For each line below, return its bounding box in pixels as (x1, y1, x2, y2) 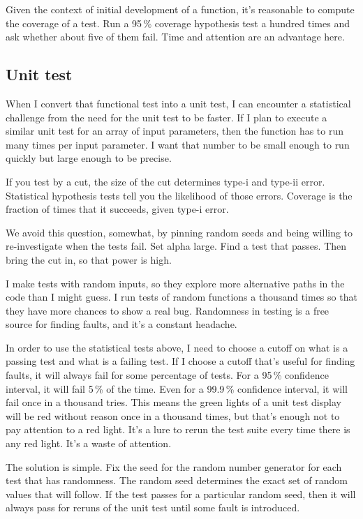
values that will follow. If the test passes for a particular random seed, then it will (6, 486, 356, 501)
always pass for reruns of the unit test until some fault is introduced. (6, 500, 300, 515)
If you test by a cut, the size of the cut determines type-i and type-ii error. (6, 174, 325, 188)
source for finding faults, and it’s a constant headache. (6, 317, 237, 331)
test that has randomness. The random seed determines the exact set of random (6, 473, 348, 488)
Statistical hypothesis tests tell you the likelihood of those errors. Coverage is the (6, 188, 353, 202)
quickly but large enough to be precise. (6, 151, 172, 165)
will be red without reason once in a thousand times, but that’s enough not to (6, 408, 340, 423)
